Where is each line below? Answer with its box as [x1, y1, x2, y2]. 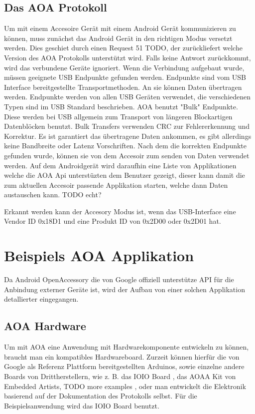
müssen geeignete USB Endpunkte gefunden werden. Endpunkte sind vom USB [4, 72, 247, 82]
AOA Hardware [4, 318, 86, 334]
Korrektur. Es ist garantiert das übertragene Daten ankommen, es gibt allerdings [4, 130, 252, 141]
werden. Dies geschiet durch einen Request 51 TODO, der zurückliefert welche [4, 42, 243, 53]
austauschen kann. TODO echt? [4, 189, 102, 200]
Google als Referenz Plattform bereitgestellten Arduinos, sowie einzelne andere [4, 361, 245, 372]
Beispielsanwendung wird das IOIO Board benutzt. [4, 400, 159, 411]
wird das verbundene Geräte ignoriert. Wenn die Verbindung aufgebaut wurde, [4, 62, 245, 72]
